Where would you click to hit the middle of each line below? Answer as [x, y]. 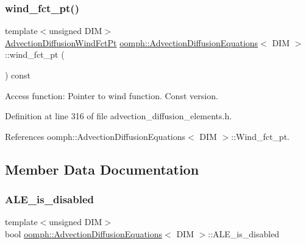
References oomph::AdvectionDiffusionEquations [95, 136]
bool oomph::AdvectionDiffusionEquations [84, 233]
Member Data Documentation [102, 169]
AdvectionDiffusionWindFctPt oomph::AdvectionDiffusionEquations [132, 42]
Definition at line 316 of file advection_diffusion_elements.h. [119, 116]
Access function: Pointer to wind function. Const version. [112, 95]
